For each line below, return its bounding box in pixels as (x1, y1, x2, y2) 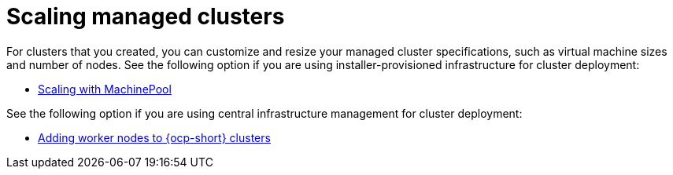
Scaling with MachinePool (38, 82, 172, 96)
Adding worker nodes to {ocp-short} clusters (38, 130, 271, 144)
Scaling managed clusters (6, 3, 285, 30)
